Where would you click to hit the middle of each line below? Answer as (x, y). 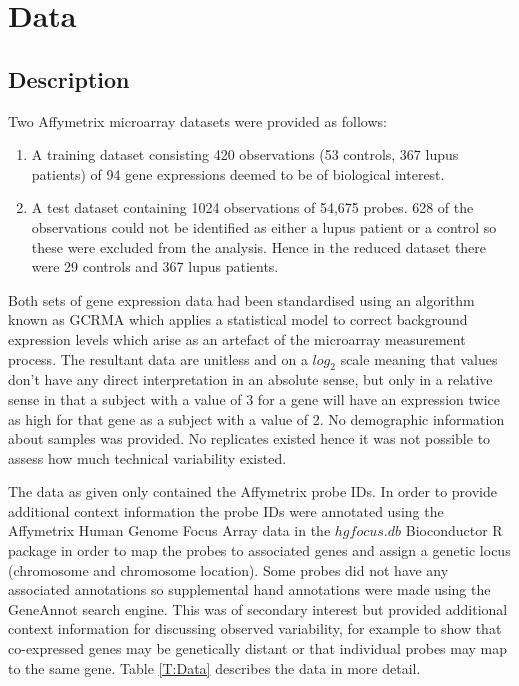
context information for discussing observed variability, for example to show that (255, 628)
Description (69, 78)
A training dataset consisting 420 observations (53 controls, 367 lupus (245, 154)
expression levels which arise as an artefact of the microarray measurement (237, 338)
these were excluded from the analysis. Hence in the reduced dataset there (259, 246)
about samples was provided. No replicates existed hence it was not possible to (249, 438)
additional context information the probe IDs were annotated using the (226, 510)
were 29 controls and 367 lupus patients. (155, 266)
